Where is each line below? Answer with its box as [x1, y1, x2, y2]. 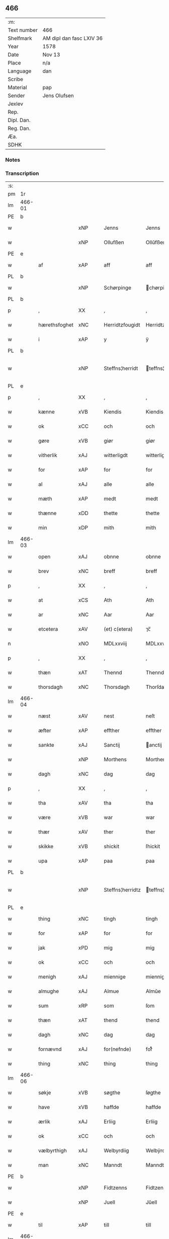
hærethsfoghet [38, 321, 74, 329]
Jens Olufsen [42, 92, 74, 99]
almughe [38, 988, 59, 995]
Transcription [5, 170, 39, 177]
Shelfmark [8, 35, 32, 42]
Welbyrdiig [104, 1147, 129, 1154]
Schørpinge [104, 284, 132, 291]
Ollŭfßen [145, 239, 166, 246]
